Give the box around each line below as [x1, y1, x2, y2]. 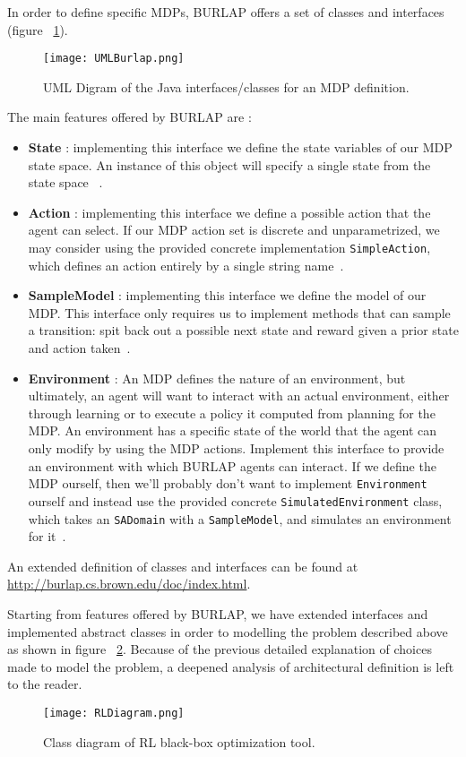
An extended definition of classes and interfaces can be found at [7, 556, 358, 575]
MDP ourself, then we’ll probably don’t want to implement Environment [28, 474, 427, 493]
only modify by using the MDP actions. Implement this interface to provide [28, 439, 444, 457]
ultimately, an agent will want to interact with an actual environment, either [28, 386, 450, 405]
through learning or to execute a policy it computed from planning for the [28, 403, 436, 422]
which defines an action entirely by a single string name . [28, 255, 344, 274]
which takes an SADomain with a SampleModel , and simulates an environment [28, 509, 452, 528]
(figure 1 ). [7, 20, 68, 39]
